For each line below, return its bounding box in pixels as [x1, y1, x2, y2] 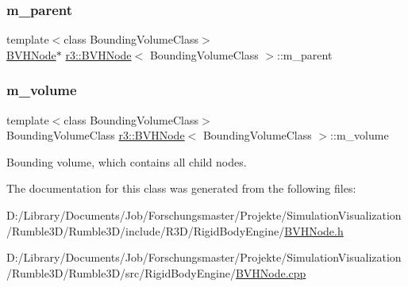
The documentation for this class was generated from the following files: [6, 180, 356, 197]
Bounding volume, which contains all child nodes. [6, 153, 247, 170]
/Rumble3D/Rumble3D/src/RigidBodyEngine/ [6, 264, 236, 281]
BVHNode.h [284, 222, 344, 239]
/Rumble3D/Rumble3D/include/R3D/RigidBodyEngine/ [6, 222, 285, 239]
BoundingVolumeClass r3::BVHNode [6, 127, 185, 143]
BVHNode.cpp [235, 264, 306, 281]
